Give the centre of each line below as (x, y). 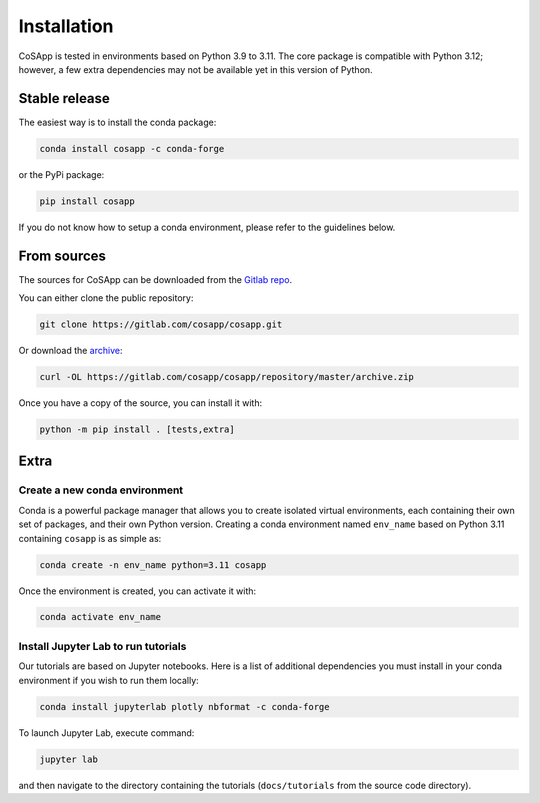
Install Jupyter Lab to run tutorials (102, 646)
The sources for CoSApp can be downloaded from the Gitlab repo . (155, 279)
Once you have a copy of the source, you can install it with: (140, 403)
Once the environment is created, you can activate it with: (137, 591)
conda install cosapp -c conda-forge (132, 148)
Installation (66, 26)
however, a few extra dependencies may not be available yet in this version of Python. (196, 69)
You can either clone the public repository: (106, 298)
